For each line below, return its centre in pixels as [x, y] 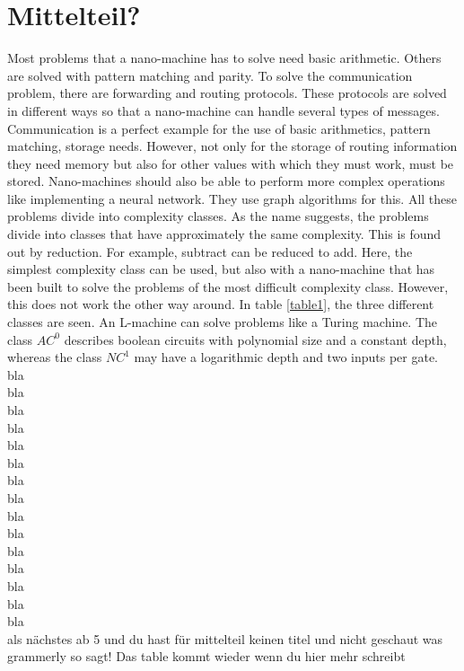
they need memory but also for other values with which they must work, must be [231, 163]
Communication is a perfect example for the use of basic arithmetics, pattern [219, 128]
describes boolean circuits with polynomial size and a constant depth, [255, 339]
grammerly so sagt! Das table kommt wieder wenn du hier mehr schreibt [206, 656]
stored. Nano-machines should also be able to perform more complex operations [226, 181]
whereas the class [55, 357]
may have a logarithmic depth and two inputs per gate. [286, 357]
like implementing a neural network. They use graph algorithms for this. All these [232, 198]
